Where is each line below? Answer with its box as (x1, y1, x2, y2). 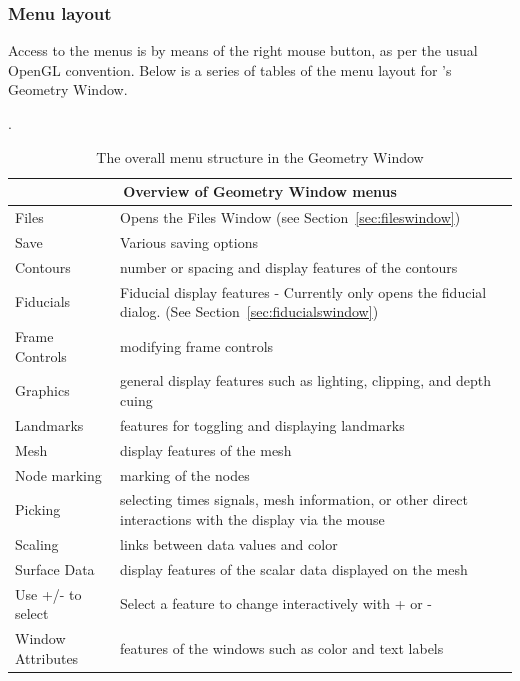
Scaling (15, 533, 59, 554)
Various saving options (120, 231, 259, 252)
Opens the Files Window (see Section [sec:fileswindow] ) (120, 207, 461, 228)
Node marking (15, 464, 102, 485)
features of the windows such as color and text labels (120, 637, 444, 658)
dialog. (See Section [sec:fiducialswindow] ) (120, 301, 379, 322)
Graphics (15, 380, 70, 401)
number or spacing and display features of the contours (120, 256, 458, 277)
